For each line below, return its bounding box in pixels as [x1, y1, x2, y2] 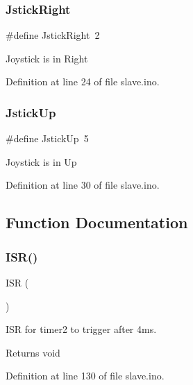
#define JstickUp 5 [6, 131, 89, 146]
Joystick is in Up [6, 154, 77, 169]
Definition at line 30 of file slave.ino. [6, 178, 160, 192]
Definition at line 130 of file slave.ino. [6, 368, 165, 383]
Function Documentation [6, 212, 188, 233]
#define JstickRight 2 [6, 28, 100, 42]
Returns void [6, 345, 60, 359]
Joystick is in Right [6, 51, 88, 65]
